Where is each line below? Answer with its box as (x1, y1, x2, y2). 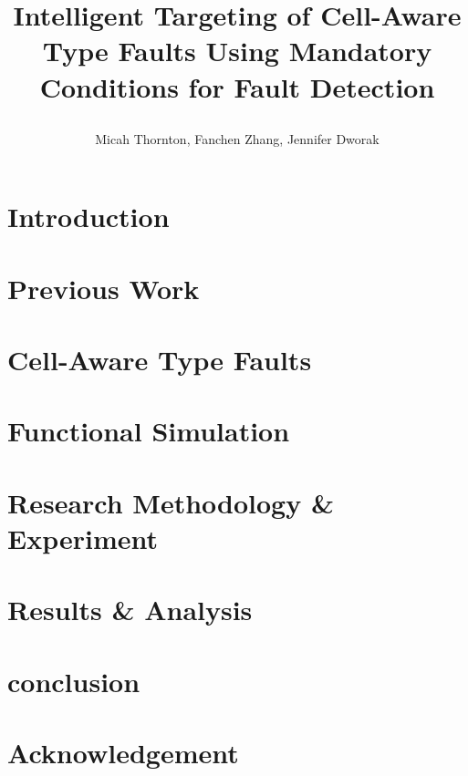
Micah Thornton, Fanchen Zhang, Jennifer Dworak (95, 129, 380, 148)
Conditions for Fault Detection (39, 67, 435, 105)
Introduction (7, 198, 170, 235)
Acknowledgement (7, 734, 239, 771)
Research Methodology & (7, 483, 334, 521)
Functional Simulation (7, 412, 290, 450)
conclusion (7, 662, 140, 699)
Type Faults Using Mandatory (42, 32, 432, 69)
